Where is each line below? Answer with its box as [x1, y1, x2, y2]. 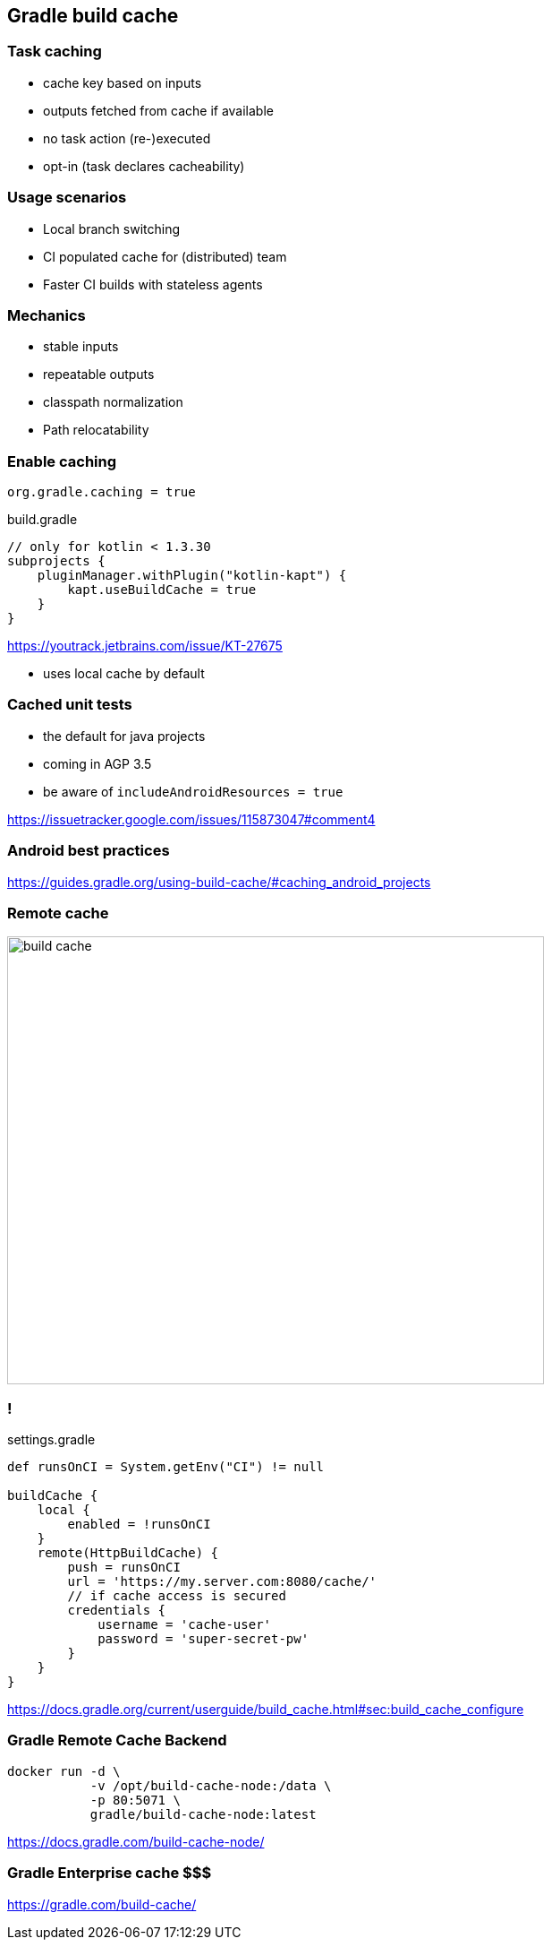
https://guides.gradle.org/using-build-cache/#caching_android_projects [7, 874, 431, 890]
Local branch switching [43, 220, 181, 237]
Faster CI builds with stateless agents [43, 276, 263, 292]
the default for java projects [43, 728, 206, 744]
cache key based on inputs [43, 74, 202, 90]
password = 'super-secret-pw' [97, 1632, 309, 1647]
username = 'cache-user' [97, 1617, 272, 1633]
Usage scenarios [7, 188, 127, 207]
